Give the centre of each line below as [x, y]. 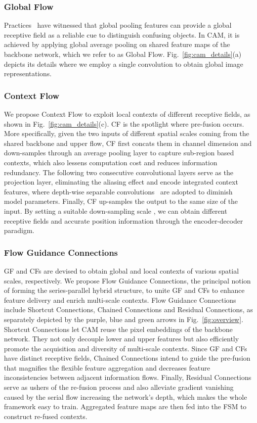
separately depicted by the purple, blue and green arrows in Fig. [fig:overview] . [124, 319]
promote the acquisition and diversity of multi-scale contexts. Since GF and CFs [126, 348]
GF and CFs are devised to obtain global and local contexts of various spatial [122, 270]
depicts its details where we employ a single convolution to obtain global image [124, 64]
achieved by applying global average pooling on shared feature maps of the [117, 44]
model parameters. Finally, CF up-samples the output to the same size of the [121, 201]
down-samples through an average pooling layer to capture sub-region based [119, 153]
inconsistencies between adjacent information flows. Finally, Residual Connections [128, 377]
